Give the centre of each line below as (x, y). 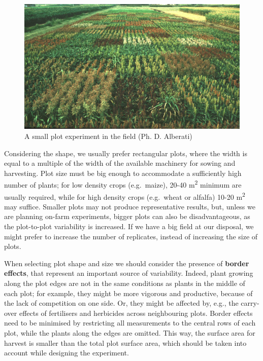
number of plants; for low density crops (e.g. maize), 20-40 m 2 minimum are (123, 184)
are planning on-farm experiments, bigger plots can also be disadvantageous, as (127, 216)
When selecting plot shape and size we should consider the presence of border (127, 263)
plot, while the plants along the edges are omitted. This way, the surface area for (130, 332)
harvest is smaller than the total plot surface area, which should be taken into (125, 342)
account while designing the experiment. (67, 353)
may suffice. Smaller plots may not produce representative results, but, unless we (130, 206)
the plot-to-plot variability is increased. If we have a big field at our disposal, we (129, 226)
